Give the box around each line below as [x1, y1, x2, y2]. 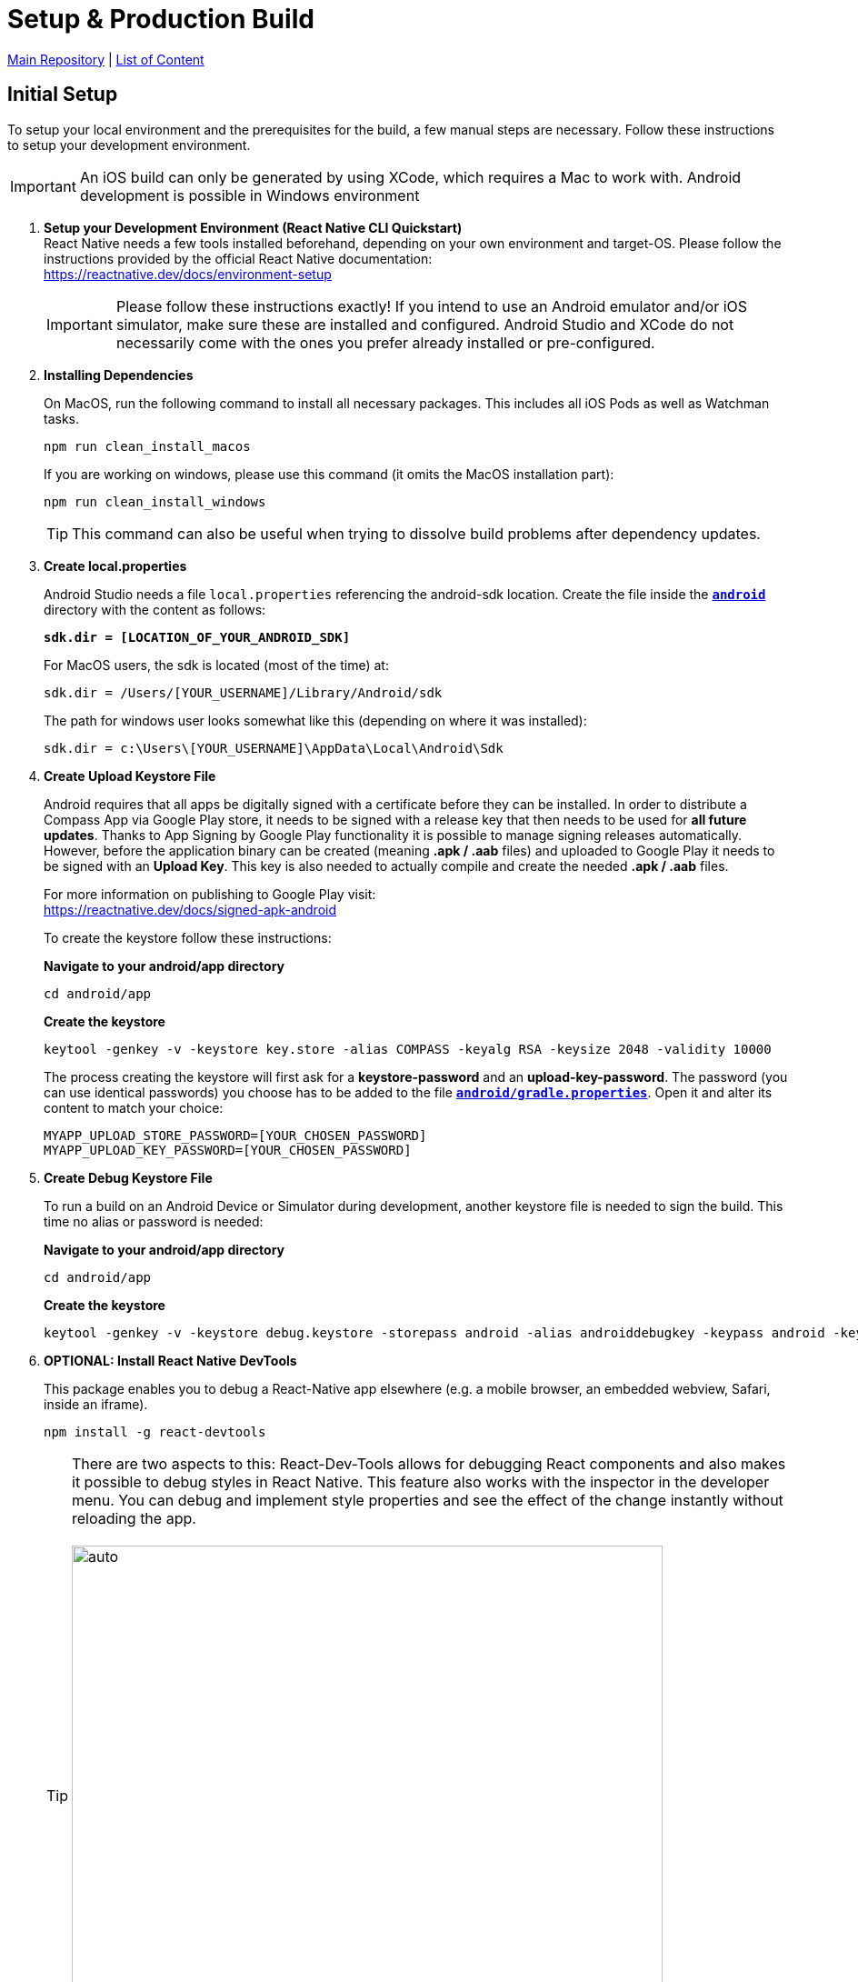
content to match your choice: [44, 1099, 224, 1116]
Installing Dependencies [44, 366, 194, 383]
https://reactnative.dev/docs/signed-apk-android [44, 901, 337, 917]
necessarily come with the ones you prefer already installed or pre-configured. [115, 333, 655, 352]
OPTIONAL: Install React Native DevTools [44, 1352, 297, 1368]
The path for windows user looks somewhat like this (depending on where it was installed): [44, 712, 587, 728]
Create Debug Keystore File [44, 1169, 213, 1186]
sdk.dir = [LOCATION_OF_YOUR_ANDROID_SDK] [44, 629, 351, 645]
